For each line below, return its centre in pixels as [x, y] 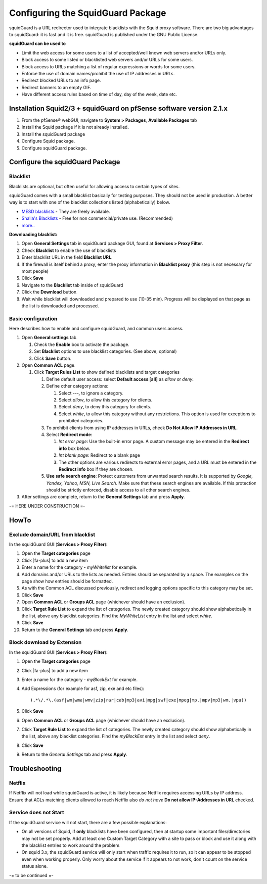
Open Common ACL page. [49, 365]
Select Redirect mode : [69, 434]
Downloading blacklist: [33, 235]
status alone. [35, 866]
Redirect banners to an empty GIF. [56, 87]
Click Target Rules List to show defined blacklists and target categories [107, 372]
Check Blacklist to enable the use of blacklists [69, 250]
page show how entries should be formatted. [67, 581]
